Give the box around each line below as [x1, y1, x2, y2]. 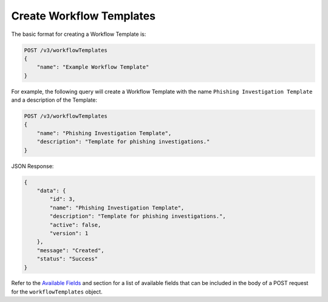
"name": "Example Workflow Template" [36, 64, 149, 71]
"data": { [36, 187, 66, 194]
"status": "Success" [36, 256, 98, 262]
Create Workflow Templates [11, 9, 156, 23]
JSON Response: [11, 162, 54, 170]
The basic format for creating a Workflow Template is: [11, 30, 146, 38]
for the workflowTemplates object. [11, 288, 103, 295]
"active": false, [49, 221, 101, 228]
